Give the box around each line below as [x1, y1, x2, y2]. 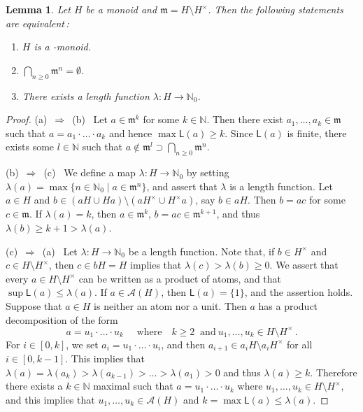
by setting [186, 165, 229, 180]
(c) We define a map [43, 165, 136, 180]
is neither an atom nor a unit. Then [94, 298, 247, 313]
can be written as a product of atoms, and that [78, 271, 282, 285]
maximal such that [93, 378, 173, 393]
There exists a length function [22, 88, 150, 103]
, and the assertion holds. [244, 285, 353, 299]
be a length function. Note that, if [128, 243, 275, 258]
